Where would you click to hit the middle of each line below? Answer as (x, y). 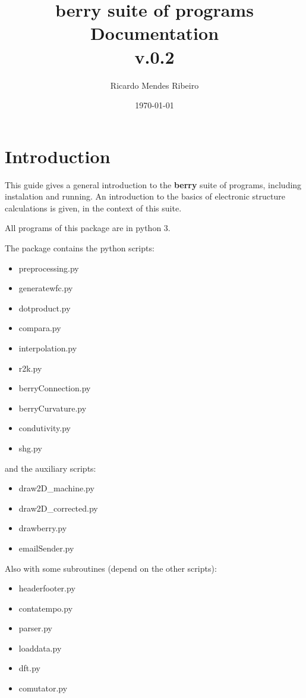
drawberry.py (43, 528)
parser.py (35, 628)
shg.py (30, 448)
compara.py (40, 328)
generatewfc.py (46, 288)
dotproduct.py (45, 308)
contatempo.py (46, 608)
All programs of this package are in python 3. (88, 228)
